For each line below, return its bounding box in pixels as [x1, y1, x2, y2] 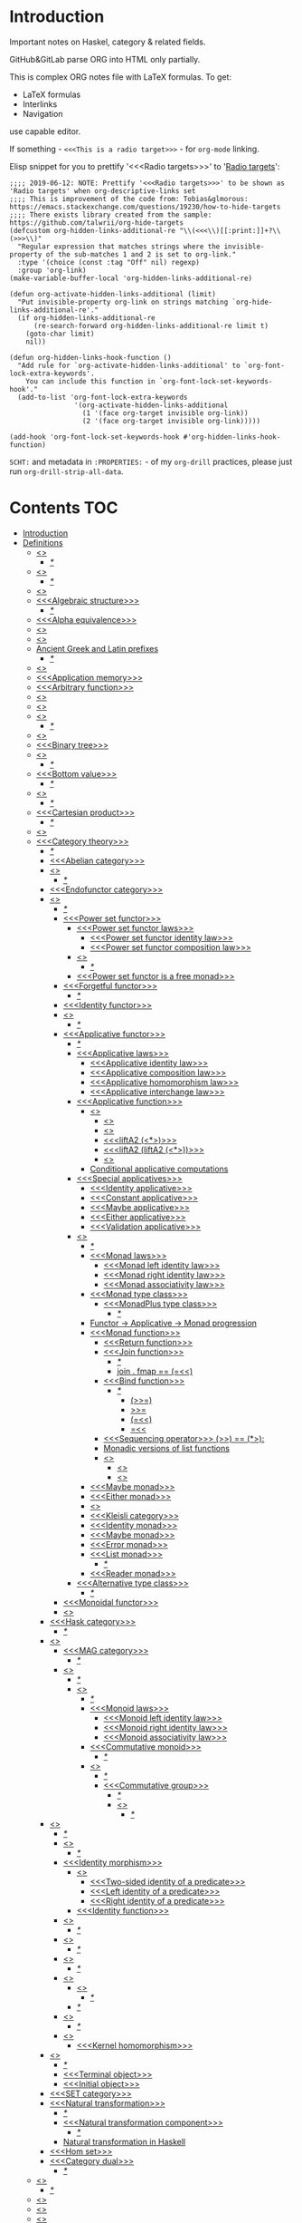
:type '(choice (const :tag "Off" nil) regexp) [17, 257, 201, 267]
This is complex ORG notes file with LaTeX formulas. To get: [9, 71, 232, 83]
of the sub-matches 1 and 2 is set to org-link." [45, 249, 237, 259]
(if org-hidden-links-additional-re [17, 313, 156, 323]
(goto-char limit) [25, 329, 95, 338]
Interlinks [22, 98, 58, 110]
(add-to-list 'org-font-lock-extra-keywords [17, 393, 188, 402]
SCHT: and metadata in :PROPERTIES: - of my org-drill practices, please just [9, 456, 293, 467]
